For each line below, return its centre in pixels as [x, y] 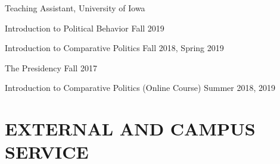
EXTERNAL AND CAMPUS [130, 129]
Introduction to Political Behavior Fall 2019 [85, 28]
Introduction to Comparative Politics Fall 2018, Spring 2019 [114, 48]
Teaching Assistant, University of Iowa [75, 8]
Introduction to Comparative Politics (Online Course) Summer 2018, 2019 [140, 88]
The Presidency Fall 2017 [51, 67]
